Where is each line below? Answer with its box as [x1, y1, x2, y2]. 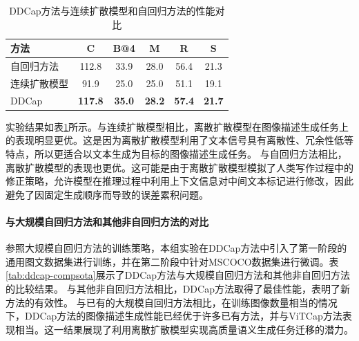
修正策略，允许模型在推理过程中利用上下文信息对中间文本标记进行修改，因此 [6, 174, 353, 188]
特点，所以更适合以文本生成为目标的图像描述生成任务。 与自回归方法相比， [6, 147, 347, 160]
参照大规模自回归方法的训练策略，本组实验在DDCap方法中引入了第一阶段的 [6, 241, 347, 255]
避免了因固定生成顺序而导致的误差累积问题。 [6, 187, 208, 201]
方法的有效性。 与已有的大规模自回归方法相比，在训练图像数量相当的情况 [6, 295, 338, 309]
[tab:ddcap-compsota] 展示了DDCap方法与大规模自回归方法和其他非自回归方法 [6, 268, 351, 282]
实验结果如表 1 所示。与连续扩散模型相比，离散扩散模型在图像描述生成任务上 [6, 119, 349, 133]
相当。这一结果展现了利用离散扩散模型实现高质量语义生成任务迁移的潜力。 [14, 322, 353, 336]
